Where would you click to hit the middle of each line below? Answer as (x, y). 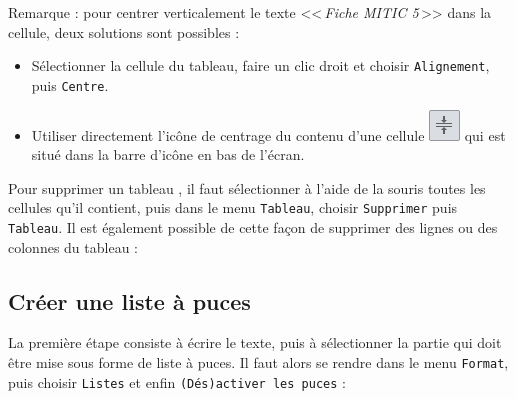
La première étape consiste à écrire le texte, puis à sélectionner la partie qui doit (255, 342)
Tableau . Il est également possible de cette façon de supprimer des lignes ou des (253, 226)
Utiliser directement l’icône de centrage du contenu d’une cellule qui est (268, 134)
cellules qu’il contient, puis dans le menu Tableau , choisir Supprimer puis (233, 207)
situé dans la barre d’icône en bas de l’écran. (168, 154)
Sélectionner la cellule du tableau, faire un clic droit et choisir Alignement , (260, 65)
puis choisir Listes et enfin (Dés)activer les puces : (177, 381)
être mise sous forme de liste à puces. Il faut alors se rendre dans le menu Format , (258, 361)
